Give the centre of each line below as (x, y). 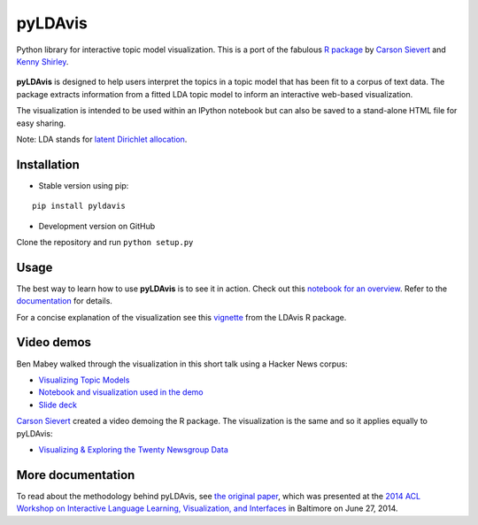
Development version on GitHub (97, 226)
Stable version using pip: (84, 185)
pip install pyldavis (79, 206)
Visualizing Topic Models (84, 380)
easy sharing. (41, 123)
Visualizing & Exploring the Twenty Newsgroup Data (134, 449)
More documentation (76, 475)
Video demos (54, 342)
